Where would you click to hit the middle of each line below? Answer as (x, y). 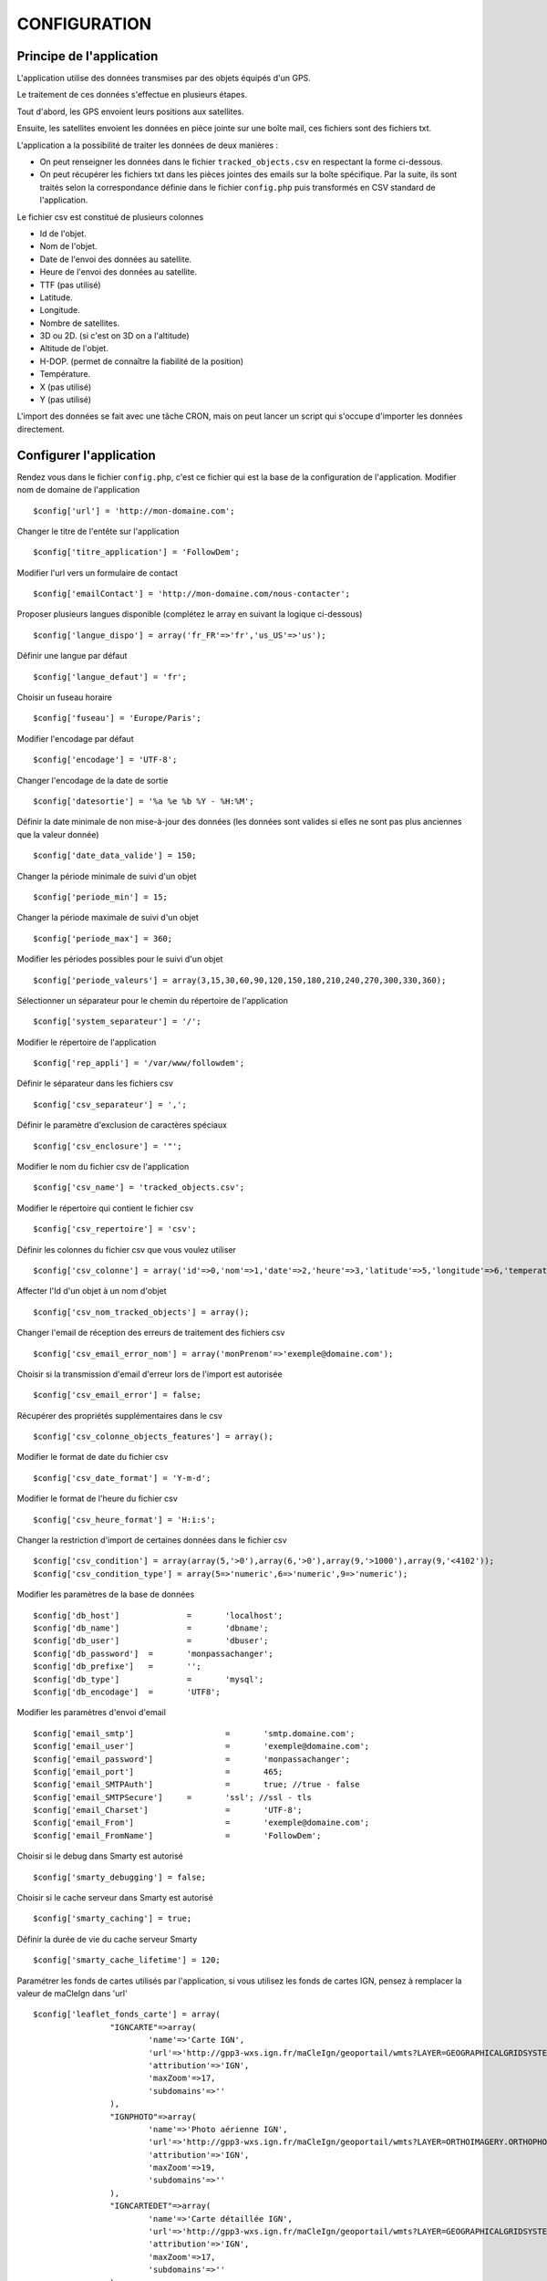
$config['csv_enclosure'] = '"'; (108, 1146)
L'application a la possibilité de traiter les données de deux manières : (148, 145)
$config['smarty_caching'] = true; (113, 1919)
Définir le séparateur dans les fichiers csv (95, 1083)
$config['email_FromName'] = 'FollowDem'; (177, 1835)
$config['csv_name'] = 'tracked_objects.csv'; (139, 1187)
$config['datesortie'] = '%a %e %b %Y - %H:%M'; (144, 801)
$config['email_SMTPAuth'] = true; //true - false (196, 1785)
